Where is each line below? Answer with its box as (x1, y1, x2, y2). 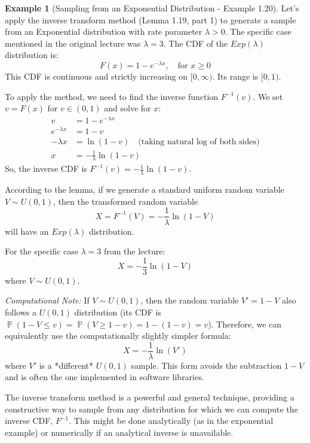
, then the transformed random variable (53, 195, 198, 207)
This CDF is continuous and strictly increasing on (5, 70, 188, 83)
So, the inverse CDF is (5, 162, 87, 175)
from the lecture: (104, 245, 165, 257)
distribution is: (5, 48, 59, 61)
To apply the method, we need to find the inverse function (5, 90, 219, 102)
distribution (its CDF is (74, 305, 161, 318)
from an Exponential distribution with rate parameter (5, 25, 202, 38)
